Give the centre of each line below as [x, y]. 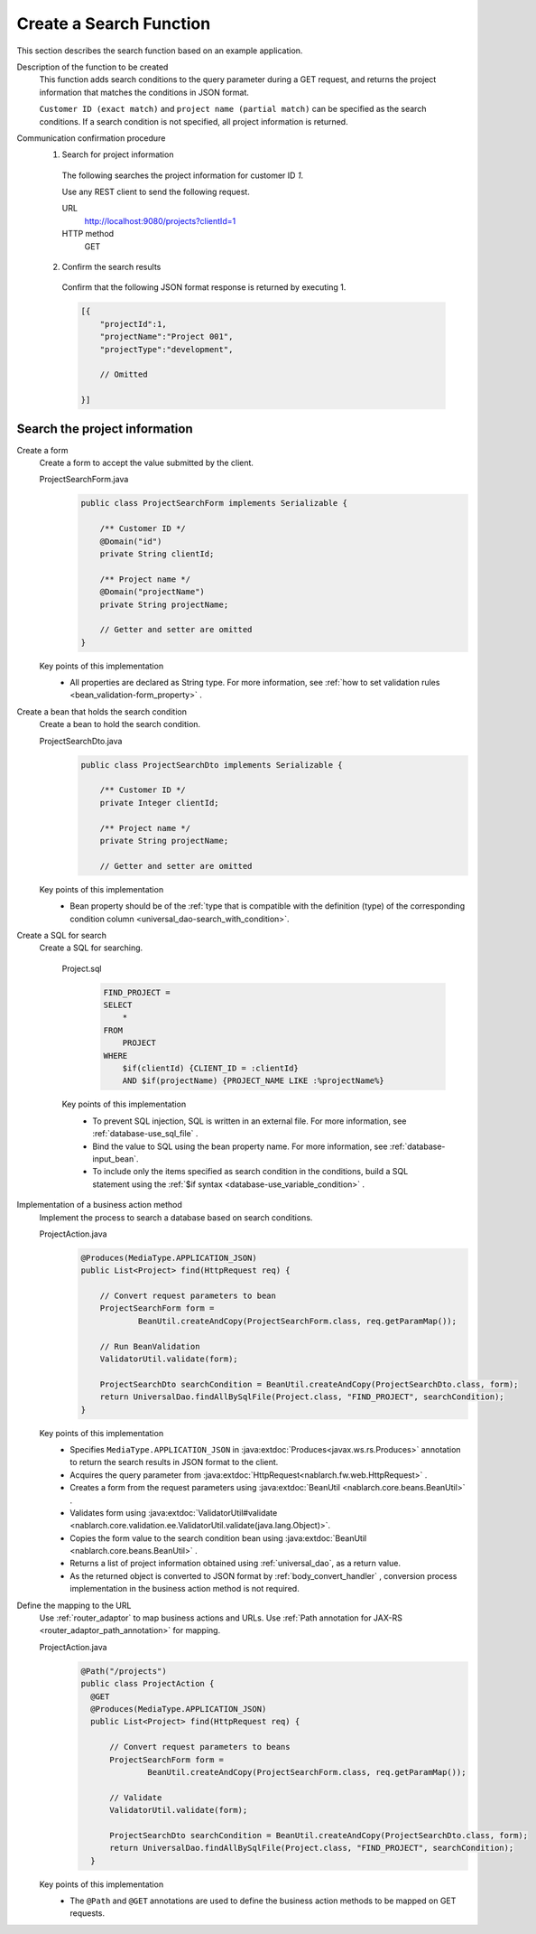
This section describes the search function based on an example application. [160, 51]
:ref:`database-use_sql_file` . [145, 1134]
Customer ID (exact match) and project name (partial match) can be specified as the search [233, 109]
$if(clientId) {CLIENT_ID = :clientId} [211, 1068]
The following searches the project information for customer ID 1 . [183, 175]
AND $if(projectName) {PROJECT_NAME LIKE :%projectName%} [253, 1081]
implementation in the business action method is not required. [185, 1589]
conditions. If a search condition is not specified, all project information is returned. [194, 121]
